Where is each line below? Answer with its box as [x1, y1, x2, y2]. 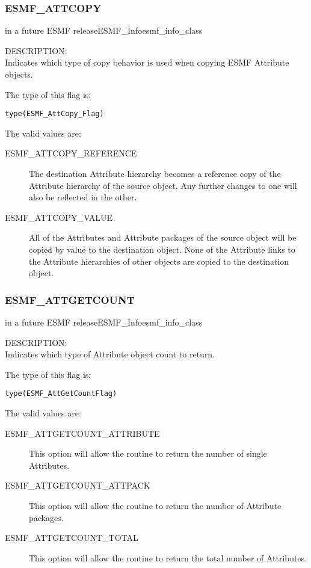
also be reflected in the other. [29, 191, 137, 203]
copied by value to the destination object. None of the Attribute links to [29, 243, 295, 255]
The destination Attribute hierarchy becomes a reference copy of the [29, 167, 281, 180]
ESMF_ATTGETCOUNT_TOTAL [5, 531, 138, 544]
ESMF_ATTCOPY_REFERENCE [5, 147, 137, 159]
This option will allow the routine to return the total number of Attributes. [29, 551, 307, 564]
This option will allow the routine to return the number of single [29, 447, 267, 460]
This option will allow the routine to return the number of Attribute [29, 499, 282, 511]
